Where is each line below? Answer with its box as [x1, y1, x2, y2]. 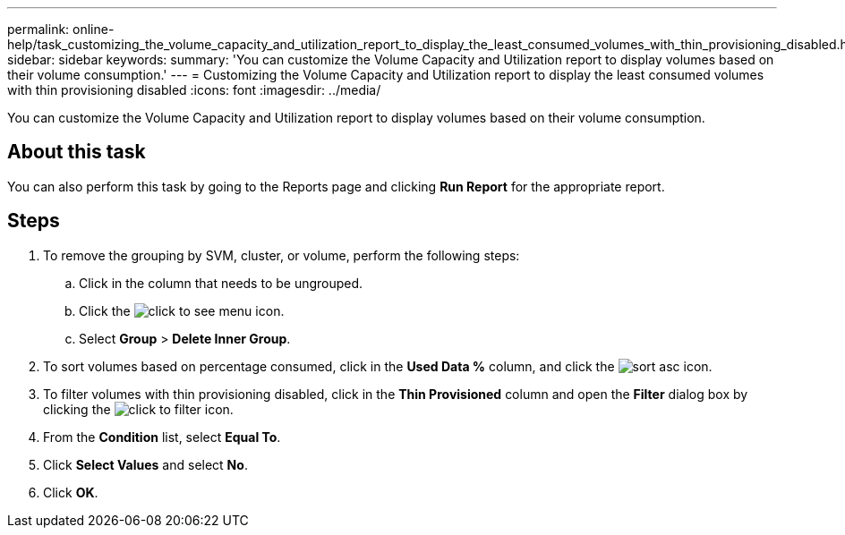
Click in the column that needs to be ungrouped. [79, 275, 363, 291]
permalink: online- [7, 21, 115, 37]
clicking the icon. [43, 401, 234, 417]
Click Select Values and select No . [43, 456, 248, 472]
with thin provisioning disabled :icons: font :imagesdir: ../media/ [7, 82, 381, 98]
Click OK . [43, 484, 98, 500]
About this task [7, 140, 146, 164]
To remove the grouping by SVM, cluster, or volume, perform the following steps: [43, 247, 520, 263]
